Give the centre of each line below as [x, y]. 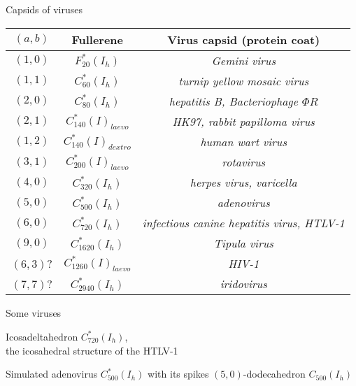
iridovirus [243, 284]
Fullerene [98, 39]
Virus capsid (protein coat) [244, 39]
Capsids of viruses [44, 9]
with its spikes [178, 374]
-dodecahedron [274, 374]
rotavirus [244, 162]
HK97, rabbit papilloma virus [243, 121]
